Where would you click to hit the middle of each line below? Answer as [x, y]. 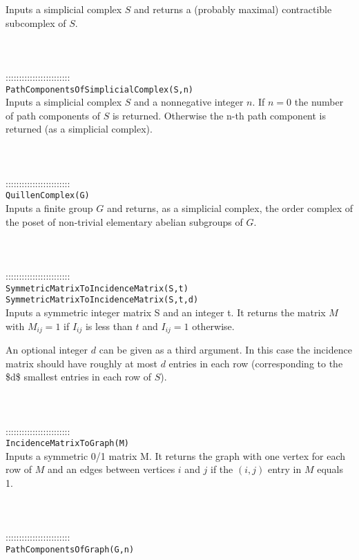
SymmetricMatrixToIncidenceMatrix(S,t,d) [102, 300]
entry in [284, 469]
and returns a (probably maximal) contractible [233, 9]
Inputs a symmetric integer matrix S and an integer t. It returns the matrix [166, 312]
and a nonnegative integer [189, 102]
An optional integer [47, 349]
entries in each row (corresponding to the [256, 363]
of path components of [53, 115]
